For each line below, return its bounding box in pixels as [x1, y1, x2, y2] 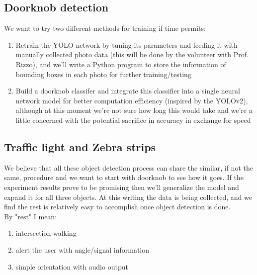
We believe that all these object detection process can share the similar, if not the [4, 162, 253, 173]
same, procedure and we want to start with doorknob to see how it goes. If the [4, 172, 244, 183]
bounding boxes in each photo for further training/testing [15, 69, 191, 79]
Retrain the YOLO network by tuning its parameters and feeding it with [15, 39, 238, 50]
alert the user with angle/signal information [15, 244, 150, 255]
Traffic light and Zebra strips [4, 139, 156, 154]
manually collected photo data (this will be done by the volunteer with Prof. [15, 49, 249, 60]
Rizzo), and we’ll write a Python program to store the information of [15, 59, 226, 69]
